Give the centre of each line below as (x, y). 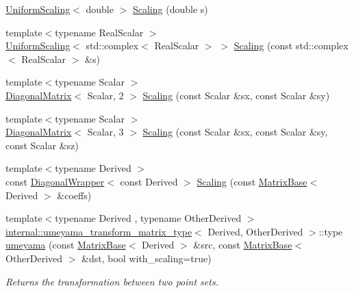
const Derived (149, 181)
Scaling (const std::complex (291, 46)
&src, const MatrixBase (243, 245)
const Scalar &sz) (42, 145)
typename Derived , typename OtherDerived (148, 218)
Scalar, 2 (105, 95)
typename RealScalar (99, 32)
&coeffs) (74, 195)
